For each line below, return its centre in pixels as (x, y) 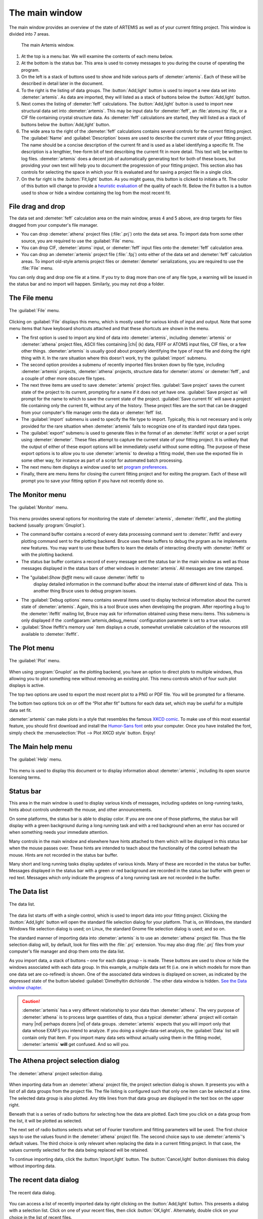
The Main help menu (41, 747)
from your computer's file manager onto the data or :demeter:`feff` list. (92, 413)
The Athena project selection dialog (64, 1061)
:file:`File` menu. (37, 268)
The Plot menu (32, 648)
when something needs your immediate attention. (59, 832)
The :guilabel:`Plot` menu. (35, 661)
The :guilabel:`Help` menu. (36, 759)
